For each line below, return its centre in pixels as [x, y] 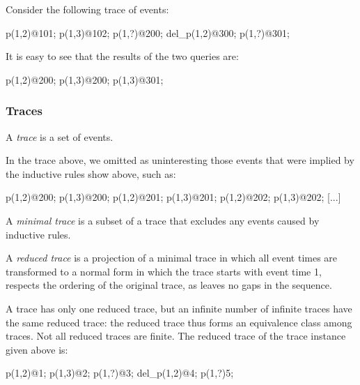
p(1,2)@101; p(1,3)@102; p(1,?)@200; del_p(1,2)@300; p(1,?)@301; [148, 32]
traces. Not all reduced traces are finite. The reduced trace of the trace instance [176, 336]
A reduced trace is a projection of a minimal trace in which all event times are [172, 258]
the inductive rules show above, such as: [91, 173]
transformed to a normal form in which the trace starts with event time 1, [164, 271]
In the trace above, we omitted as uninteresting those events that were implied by [180, 160]
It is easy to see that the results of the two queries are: [122, 56]
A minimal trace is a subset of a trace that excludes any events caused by [163, 220]
